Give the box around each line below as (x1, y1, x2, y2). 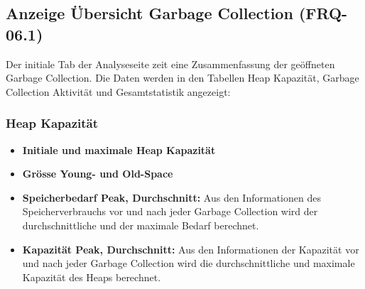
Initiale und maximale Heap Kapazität (22, 142, 216, 157)
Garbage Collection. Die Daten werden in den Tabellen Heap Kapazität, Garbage (6, 70, 359, 85)
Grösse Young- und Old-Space (22, 166, 173, 181)
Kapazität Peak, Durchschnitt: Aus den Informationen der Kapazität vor (22, 241, 359, 256)
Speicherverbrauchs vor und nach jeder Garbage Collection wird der (22, 204, 318, 219)
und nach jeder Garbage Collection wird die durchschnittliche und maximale (22, 256, 355, 271)
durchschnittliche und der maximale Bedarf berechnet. (22, 217, 259, 232)
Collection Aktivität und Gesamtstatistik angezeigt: (6, 84, 231, 99)
